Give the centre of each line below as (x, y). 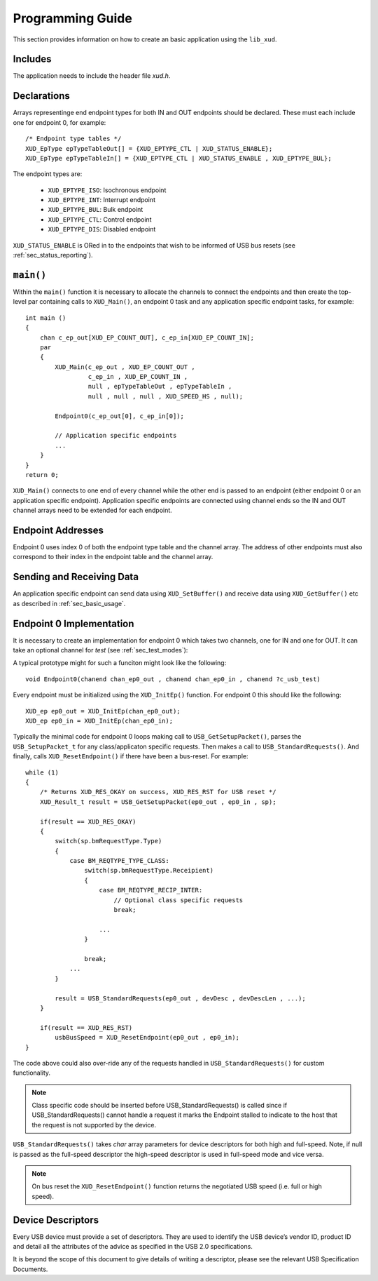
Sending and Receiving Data (76, 577)
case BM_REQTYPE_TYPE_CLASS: (119, 861)
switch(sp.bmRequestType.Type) (108, 841)
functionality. (32, 1073)
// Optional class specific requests (178, 900)
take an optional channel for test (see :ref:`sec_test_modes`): (100, 650)
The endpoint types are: (48, 174)
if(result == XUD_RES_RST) (86, 1027)
